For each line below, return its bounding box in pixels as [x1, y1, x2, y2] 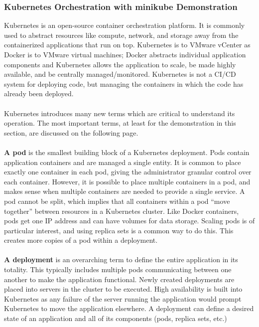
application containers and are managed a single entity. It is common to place [4, 157, 241, 167]
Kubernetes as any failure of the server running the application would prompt [4, 293, 242, 304]
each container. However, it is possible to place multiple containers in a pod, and [4, 176, 251, 186]
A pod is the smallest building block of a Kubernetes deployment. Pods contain [4, 147, 250, 157]
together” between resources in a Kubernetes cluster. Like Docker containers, [4, 205, 239, 216]
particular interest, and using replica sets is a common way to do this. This [4, 225, 234, 235]
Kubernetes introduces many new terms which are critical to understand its [4, 108, 235, 118]
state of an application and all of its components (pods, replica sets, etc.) [4, 313, 227, 324]
